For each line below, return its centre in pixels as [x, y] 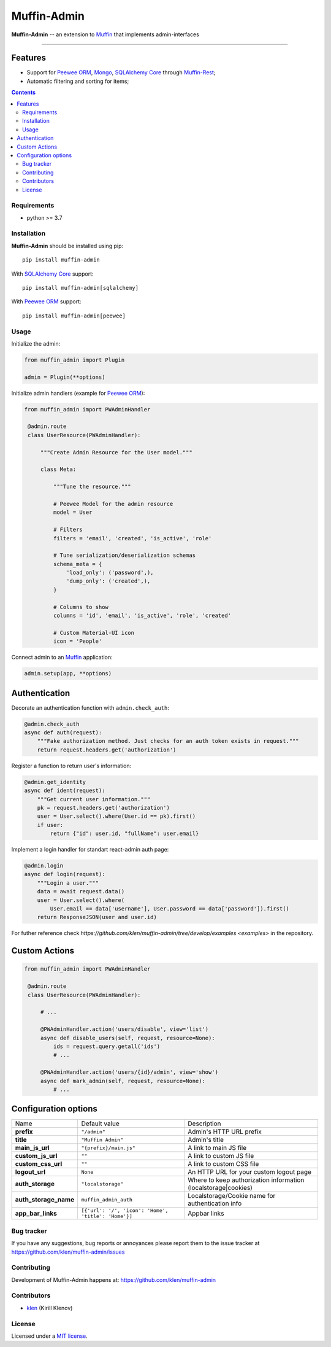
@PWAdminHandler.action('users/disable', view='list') [124, 1029]
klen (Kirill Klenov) [50, 1308]
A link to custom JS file [221, 1156]
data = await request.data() [81, 891]
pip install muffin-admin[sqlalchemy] [81, 288]
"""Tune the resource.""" [92, 487]
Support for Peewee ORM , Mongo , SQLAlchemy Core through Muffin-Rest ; [121, 72]
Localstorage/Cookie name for [232, 1196]
